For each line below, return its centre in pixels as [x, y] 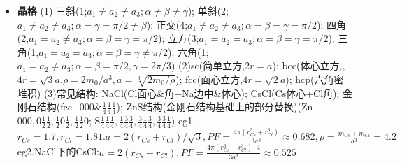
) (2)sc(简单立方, [208, 65]
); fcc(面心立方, [209, 79]
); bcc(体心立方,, [309, 65]
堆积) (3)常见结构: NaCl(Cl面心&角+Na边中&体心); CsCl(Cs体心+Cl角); [178, 93]
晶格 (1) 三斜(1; [52, 10]
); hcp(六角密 [315, 79]
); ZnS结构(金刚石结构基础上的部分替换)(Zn [215, 107]
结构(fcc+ [58, 107]
